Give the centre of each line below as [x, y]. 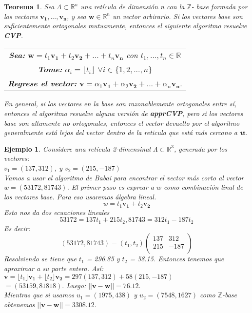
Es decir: [17, 228]
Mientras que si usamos [39, 295]
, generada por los [201, 148]
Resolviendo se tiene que [40, 259]
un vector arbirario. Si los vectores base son [178, 16]
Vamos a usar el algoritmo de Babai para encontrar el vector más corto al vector [124, 177]
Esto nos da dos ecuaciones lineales [57, 212]
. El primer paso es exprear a [110, 187]
